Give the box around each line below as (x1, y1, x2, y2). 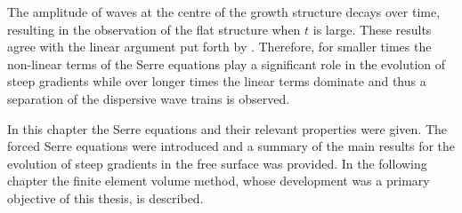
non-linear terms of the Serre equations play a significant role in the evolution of (7, 54, 445, 73)
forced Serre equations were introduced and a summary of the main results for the (7, 137, 456, 155)
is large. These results (312, 20, 432, 38)
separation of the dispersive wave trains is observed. (7, 89, 290, 107)
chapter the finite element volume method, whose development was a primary (7, 171, 430, 190)
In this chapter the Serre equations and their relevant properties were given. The (7, 119, 448, 138)
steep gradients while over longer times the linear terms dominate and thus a (7, 72, 426, 91)
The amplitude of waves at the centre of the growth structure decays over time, (7, 3, 441, 20)
